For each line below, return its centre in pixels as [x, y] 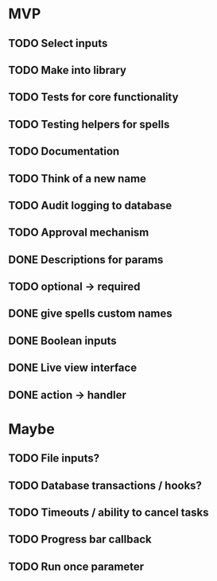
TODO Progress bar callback [80, 539]
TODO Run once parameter [76, 566]
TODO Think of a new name [77, 179]
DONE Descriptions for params [86, 259]
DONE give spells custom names [90, 314]
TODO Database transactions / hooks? [105, 485]
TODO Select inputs [58, 43]
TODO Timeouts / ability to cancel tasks [108, 513]
